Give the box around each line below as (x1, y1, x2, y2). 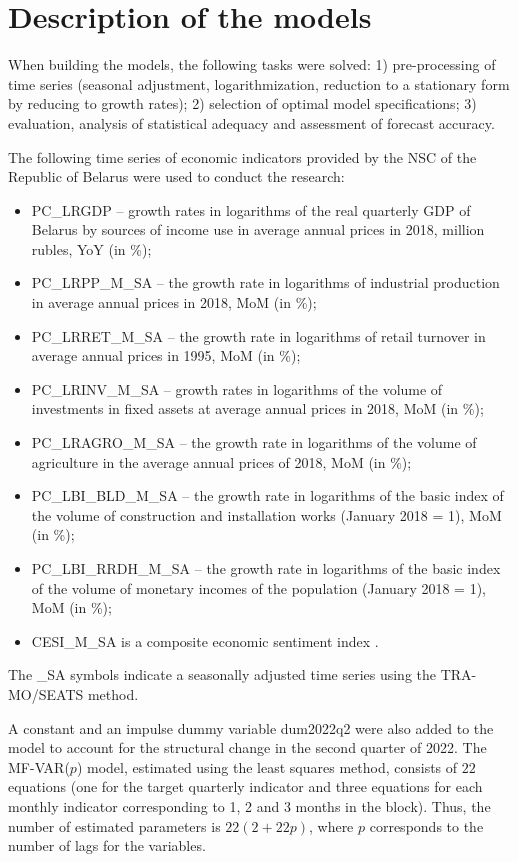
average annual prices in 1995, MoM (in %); (31, 345, 301, 366)
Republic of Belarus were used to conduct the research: (8, 166, 345, 187)
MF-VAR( (8, 756, 70, 777)
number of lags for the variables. (8, 835, 206, 856)
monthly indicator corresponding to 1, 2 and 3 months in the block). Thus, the (8, 795, 491, 816)
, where (308, 815, 354, 836)
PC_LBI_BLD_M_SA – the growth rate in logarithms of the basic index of (31, 485, 504, 506)
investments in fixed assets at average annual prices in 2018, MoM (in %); (31, 398, 484, 419)
